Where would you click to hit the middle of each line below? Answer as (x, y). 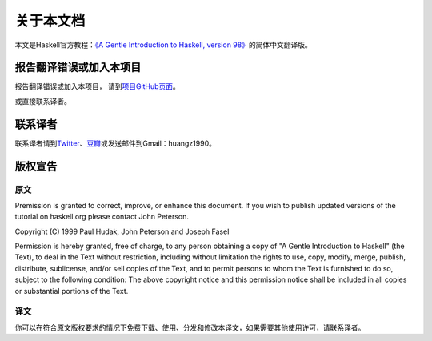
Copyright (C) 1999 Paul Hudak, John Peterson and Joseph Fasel (122, 231)
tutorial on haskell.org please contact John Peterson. (102, 217)
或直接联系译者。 (43, 101)
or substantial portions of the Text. (72, 291)
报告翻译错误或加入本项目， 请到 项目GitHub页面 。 (97, 86)
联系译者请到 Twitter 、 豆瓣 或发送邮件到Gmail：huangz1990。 (115, 143)
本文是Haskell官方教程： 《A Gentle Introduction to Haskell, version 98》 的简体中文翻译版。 (163, 45)
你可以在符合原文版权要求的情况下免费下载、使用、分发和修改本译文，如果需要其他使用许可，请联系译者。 (190, 327)
